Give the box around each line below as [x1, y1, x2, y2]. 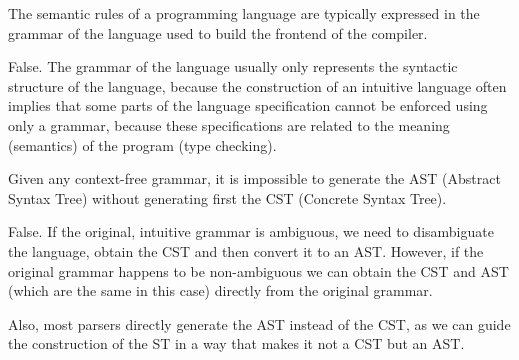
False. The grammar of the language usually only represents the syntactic [8, 56, 458, 77]
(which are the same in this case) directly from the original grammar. [8, 280, 433, 301]
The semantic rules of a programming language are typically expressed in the [8, 3, 480, 23]
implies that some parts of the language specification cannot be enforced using [8, 95, 488, 116]
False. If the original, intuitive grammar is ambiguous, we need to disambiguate [8, 221, 494, 242]
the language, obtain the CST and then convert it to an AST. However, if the [8, 240, 484, 261]
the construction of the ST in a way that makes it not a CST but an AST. [8, 333, 465, 354]
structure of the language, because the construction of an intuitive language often [8, 75, 507, 96]
